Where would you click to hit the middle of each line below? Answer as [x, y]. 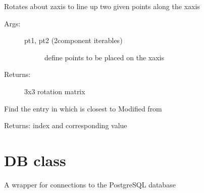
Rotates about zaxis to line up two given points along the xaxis [102, 6]
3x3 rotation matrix [55, 91]
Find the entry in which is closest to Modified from [83, 108]
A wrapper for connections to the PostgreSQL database [90, 184]
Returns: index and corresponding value [66, 125]
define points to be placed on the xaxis [104, 57]
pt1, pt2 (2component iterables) [73, 40]
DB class [35, 160]
